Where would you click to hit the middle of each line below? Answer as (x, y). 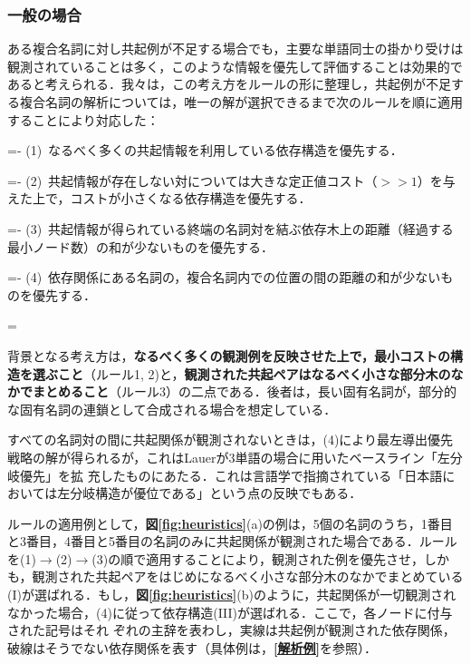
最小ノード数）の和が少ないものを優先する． (140, 246)
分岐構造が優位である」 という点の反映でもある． (216, 493)
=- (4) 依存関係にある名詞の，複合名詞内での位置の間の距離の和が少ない (224, 277)
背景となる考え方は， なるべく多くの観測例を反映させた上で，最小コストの (229, 355)
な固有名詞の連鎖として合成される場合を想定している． (172, 409)
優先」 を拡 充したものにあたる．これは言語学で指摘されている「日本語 (231, 475)
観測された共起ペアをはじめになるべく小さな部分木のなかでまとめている (248, 576)
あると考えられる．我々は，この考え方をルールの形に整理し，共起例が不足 (229, 84)
